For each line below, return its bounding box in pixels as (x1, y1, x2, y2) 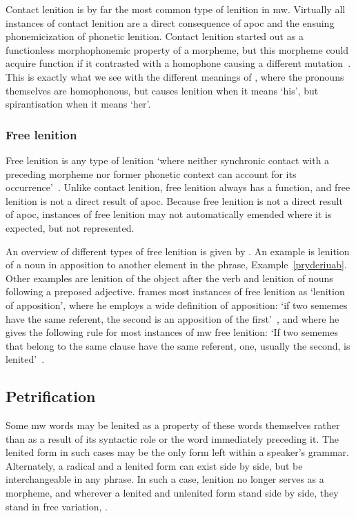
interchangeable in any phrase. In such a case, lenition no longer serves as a (6, 472, 324, 486)
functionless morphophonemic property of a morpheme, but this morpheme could (6, 42, 349, 57)
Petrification (6, 386, 96, 407)
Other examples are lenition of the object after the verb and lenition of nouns (6, 270, 333, 285)
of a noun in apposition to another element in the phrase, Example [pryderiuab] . (6, 257, 347, 272)
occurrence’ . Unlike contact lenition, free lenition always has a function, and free (6, 180, 350, 195)
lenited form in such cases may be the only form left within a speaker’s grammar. (6, 445, 349, 459)
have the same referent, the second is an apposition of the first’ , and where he (6, 311, 339, 326)
